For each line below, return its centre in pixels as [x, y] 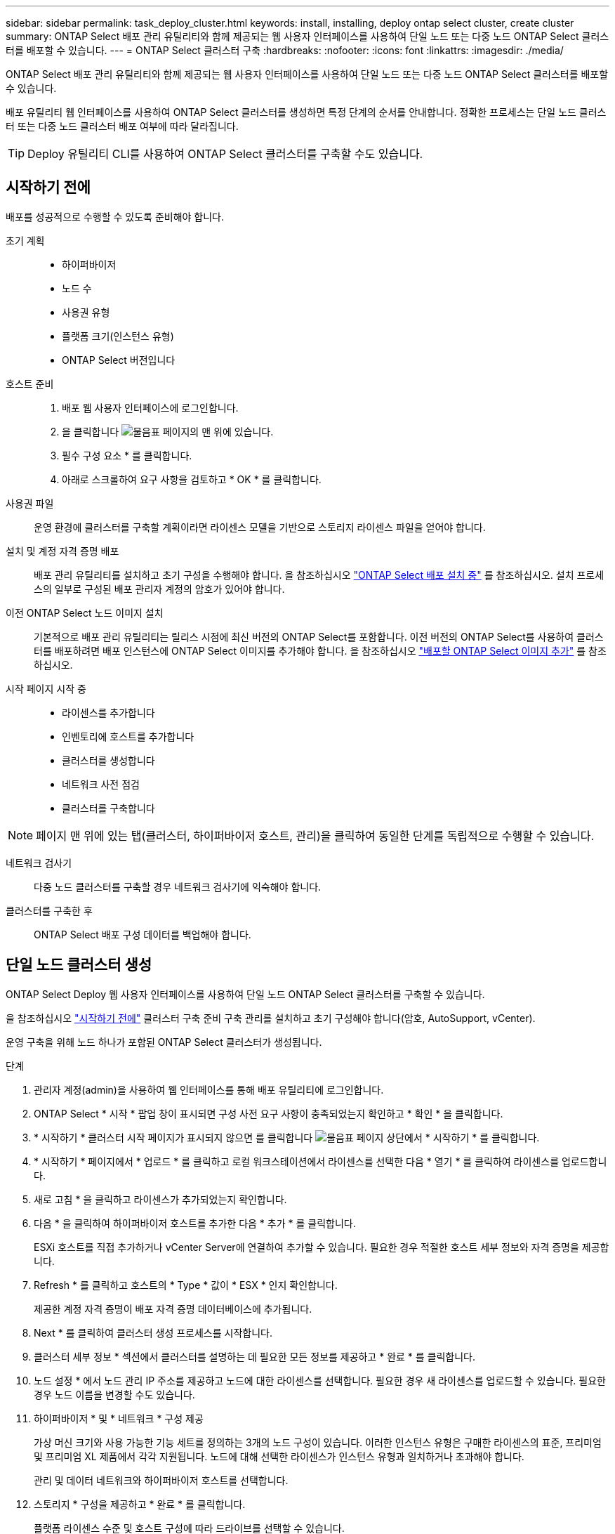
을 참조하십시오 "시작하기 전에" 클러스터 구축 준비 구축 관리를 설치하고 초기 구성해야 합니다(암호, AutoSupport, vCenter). [271, 1018]
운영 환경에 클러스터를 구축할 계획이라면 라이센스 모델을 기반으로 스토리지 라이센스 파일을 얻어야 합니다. [260, 527]
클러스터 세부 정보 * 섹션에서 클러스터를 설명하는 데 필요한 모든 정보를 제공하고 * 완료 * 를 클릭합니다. [255, 1356]
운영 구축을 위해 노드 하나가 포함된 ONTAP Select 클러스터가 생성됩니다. [164, 1042]
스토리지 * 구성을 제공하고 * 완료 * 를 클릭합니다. [140, 1504]
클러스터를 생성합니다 [108, 760]
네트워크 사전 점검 [101, 784]
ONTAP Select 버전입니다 [119, 360]
